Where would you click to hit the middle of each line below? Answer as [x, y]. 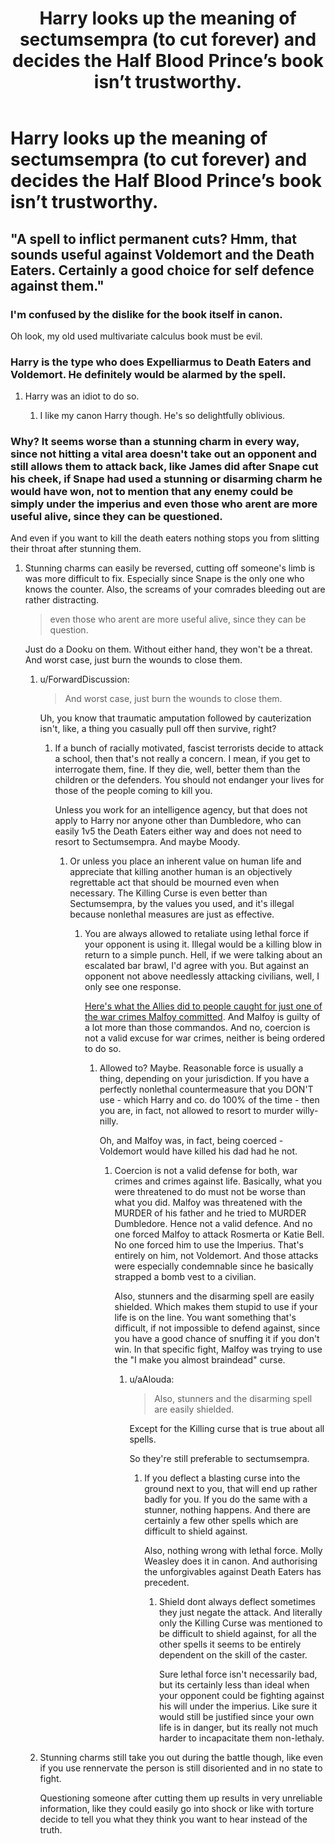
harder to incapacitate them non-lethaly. [241, 1738]
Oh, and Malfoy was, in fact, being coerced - [191, 1141]
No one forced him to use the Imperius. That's [209, 1245]
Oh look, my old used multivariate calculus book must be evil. [136, 336]
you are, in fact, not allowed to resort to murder [196, 1111]
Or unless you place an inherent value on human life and [185, 861]
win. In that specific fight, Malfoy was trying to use [218, 1349]
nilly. [109, 1121]
